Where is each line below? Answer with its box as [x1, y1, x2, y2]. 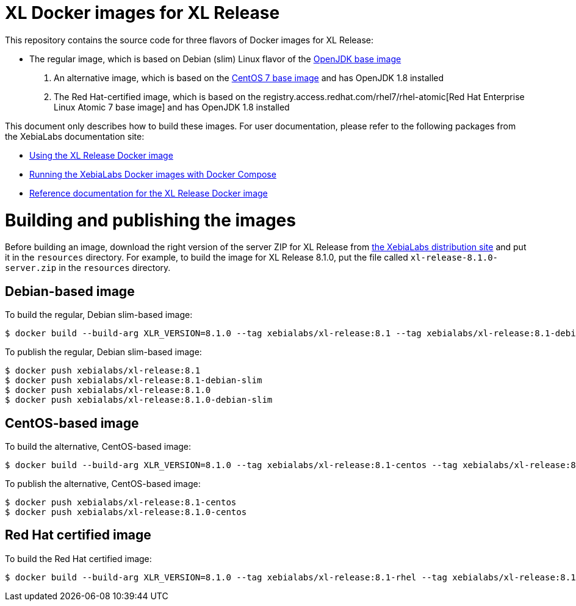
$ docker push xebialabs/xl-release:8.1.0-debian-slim [5, 395, 273, 405]
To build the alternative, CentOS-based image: [5, 441, 192, 452]
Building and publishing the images [5, 209, 296, 231]
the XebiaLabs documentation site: [5, 131, 145, 142]
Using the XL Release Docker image [29, 150, 173, 161]
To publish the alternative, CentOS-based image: [5, 478, 201, 489]
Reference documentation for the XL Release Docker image [29, 187, 268, 198]
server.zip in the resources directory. [5, 262, 171, 273]
